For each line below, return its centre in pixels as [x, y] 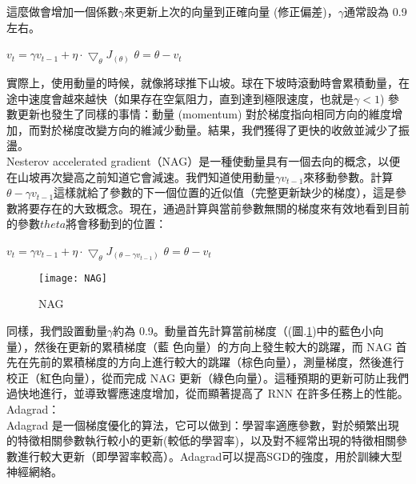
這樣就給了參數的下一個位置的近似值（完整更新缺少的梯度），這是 [225, 192]
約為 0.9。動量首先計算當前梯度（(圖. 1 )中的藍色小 [243, 330]
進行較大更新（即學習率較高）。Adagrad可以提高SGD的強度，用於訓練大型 [210, 456]
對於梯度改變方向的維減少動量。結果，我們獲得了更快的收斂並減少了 [219, 129]
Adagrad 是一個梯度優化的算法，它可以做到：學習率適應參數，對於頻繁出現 [203, 424]
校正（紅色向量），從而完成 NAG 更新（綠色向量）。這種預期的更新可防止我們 [208, 377]
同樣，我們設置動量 [57, 330]
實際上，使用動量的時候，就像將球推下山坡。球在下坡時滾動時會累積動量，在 [208, 82]
